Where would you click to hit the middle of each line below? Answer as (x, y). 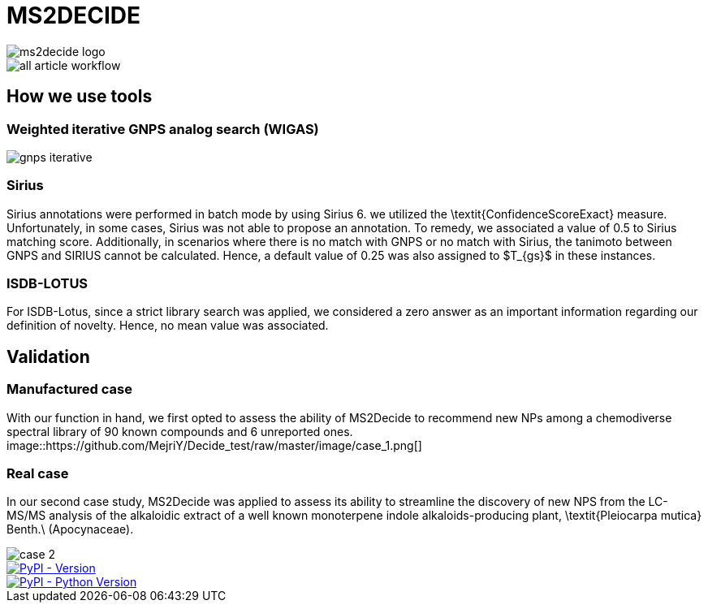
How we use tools (80, 97)
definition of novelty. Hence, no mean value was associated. (168, 326)
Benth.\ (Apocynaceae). (70, 529)
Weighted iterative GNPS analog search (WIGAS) (163, 129)
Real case (38, 474)
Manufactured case (69, 389)
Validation (48, 356)
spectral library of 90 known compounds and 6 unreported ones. (180, 431)
